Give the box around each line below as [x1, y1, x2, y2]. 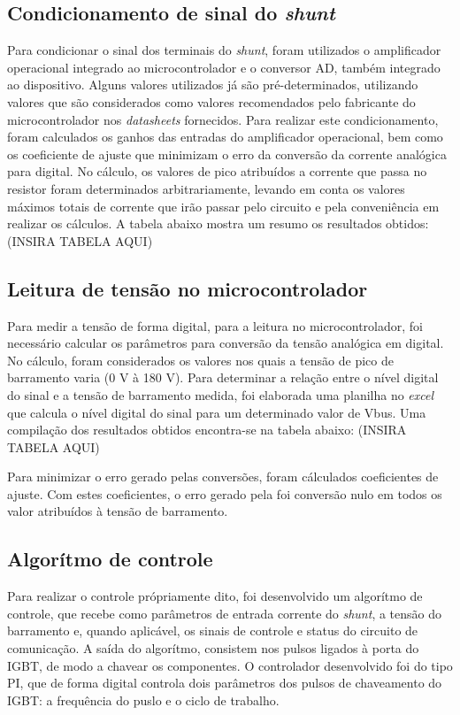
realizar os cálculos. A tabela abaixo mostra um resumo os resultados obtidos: [7, 214, 429, 233]
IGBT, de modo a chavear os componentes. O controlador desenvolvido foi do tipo [7, 656, 453, 674]
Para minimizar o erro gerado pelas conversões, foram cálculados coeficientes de [7, 467, 439, 486]
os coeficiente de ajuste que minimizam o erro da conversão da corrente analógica [7, 144, 447, 163]
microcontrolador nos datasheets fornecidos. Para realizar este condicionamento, [7, 110, 439, 128]
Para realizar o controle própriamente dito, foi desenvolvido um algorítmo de [7, 587, 423, 605]
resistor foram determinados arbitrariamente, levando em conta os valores [7, 179, 405, 197]
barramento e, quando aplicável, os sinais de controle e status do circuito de [7, 621, 418, 640]
